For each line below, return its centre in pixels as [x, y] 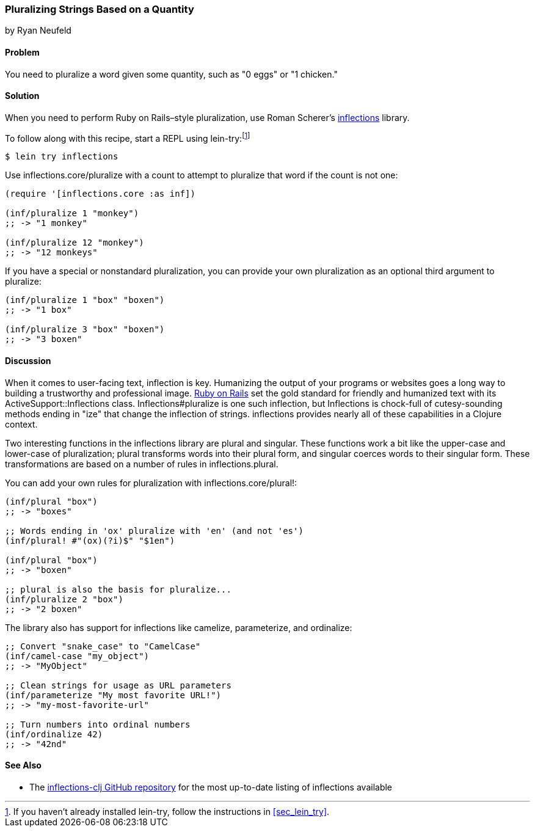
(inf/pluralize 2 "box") [64, 599]
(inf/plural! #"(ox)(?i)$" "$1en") [90, 540]
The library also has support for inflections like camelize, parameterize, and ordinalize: [179, 627]
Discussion [28, 361]
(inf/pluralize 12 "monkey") [75, 243]
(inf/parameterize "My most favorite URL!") [113, 695]
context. [21, 424]
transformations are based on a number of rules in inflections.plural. [142, 464]
